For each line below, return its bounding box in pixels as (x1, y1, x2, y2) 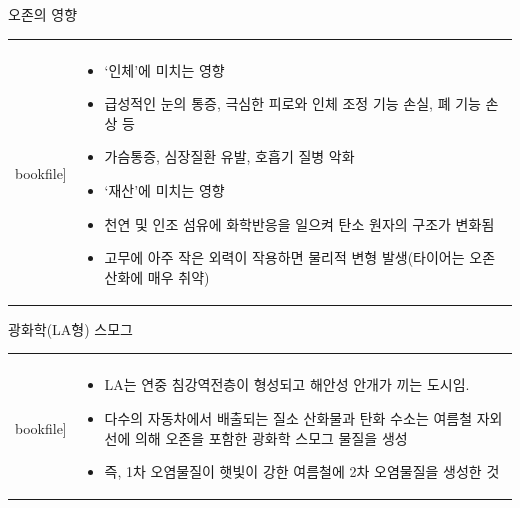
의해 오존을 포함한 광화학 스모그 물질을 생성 (134, 427, 408, 448)
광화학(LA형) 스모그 (8, 318, 133, 339)
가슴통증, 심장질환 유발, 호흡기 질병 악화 (104, 146, 355, 167)
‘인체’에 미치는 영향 (104, 59, 225, 80)
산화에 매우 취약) (104, 266, 210, 287)
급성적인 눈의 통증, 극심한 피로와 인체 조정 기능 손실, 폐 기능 (104, 93, 481, 114)
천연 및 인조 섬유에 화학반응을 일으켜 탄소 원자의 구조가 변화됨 (104, 213, 495, 234)
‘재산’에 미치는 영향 (104, 179, 225, 200)
